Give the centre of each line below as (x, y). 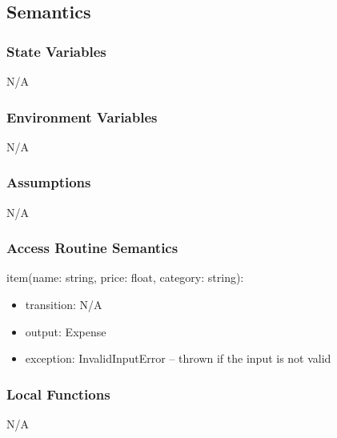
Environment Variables (82, 117)
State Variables (56, 51)
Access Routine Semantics (92, 248)
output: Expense (66, 331)
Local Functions (58, 394)
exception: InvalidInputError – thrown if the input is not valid (178, 358)
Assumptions (49, 182)
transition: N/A (64, 305)
